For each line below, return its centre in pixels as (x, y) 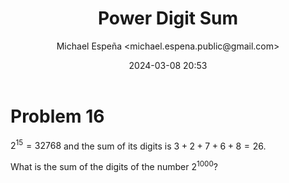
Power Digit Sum (168, 18)
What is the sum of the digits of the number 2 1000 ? (114, 165)
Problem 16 (57, 116)
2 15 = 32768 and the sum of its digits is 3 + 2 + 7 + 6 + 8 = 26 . (138, 145)
